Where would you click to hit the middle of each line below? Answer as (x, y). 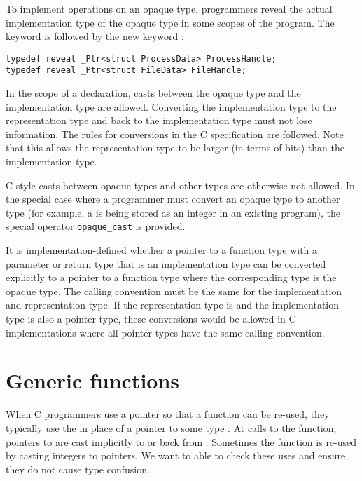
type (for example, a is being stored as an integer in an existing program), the (173, 212)
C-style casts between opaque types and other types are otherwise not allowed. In (180, 185)
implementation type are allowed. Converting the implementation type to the (171, 106)
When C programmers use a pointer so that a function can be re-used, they (168, 414)
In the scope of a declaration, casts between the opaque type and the (153, 93)
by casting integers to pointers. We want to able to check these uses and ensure (176, 455)
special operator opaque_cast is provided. (96, 226)
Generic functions (93, 380)
